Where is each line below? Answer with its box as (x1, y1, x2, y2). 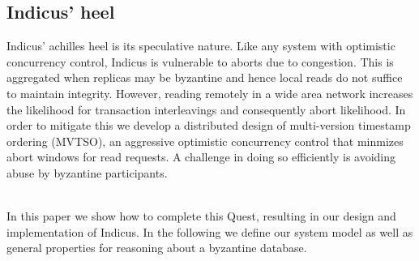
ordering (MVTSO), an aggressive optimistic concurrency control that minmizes (6, 132, 404, 149)
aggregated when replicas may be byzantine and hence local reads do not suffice (6, 69, 403, 86)
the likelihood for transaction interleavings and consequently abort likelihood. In (6, 101, 406, 118)
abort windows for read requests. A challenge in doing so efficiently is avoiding (6, 148, 396, 165)
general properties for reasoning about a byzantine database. (6, 239, 307, 256)
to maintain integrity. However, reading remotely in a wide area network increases (6, 84, 413, 101)
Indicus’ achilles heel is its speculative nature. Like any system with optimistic (6, 37, 395, 54)
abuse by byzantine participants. (6, 164, 168, 181)
